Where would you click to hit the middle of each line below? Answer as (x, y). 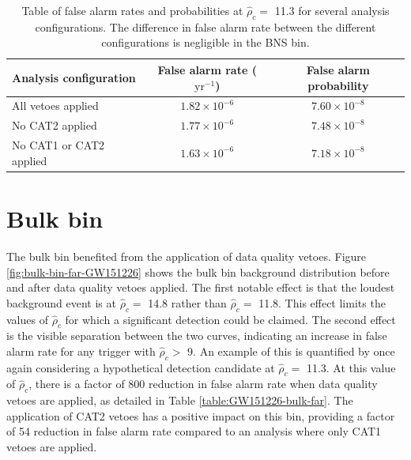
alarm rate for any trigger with (81, 351)
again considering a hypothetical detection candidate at (141, 367)
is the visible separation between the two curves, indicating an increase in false (197, 336)
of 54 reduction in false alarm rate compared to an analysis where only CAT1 (194, 431)
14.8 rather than (187, 302)
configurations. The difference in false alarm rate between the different (205, 26)
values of (27, 319)
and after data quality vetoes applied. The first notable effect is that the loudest (201, 287)
